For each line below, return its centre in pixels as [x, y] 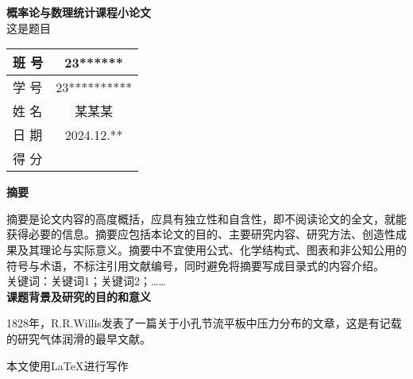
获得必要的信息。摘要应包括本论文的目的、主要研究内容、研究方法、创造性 [201, 234]
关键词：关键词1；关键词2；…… [86, 281]
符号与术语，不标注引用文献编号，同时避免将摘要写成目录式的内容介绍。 [195, 265]
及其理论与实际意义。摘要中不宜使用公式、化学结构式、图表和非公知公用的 [212, 249]
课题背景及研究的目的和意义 [79, 296]
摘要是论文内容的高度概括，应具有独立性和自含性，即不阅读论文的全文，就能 [206, 218]
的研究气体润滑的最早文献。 [79, 338]
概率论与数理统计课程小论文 [79, 12]
